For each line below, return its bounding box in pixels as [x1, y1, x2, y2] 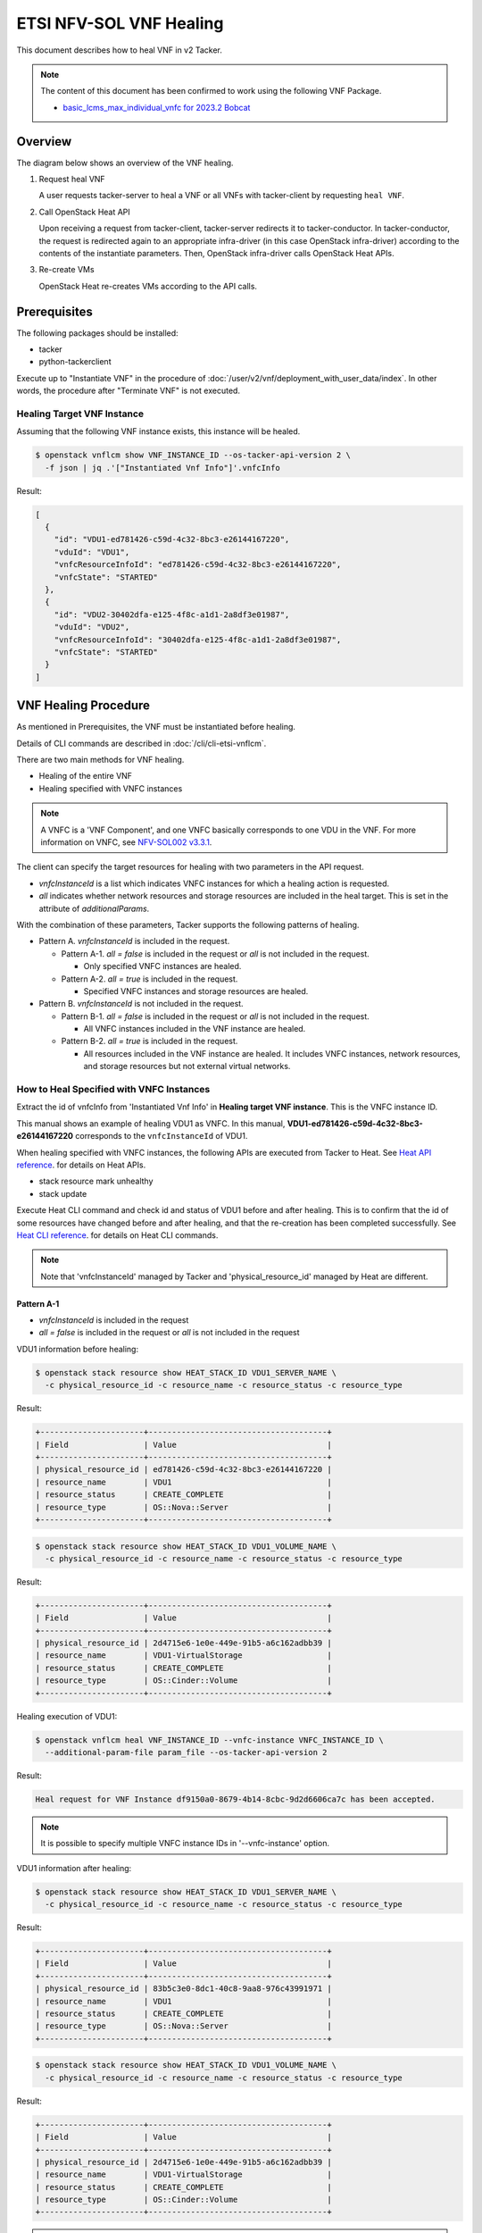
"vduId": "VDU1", [54, 547, 130, 557]
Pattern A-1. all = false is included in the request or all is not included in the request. [61, 948, 370, 959]
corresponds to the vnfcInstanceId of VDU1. [74, 1131, 248, 1142]
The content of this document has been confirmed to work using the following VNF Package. [40, 86, 382, 96]
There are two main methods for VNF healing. [16, 755, 185, 765]
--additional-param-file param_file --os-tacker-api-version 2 [45, 1747, 328, 1757]
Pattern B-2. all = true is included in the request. [61, 1036, 238, 1047]
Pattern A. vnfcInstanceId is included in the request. [38, 936, 230, 947]
